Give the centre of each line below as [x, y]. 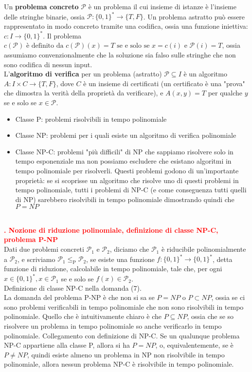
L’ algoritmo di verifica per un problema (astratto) [83, 74]
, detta [223, 259]
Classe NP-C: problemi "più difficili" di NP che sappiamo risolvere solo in [124, 151]
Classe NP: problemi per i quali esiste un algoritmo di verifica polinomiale [126, 135]
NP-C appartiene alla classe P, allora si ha [67, 345]
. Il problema [62, 35]
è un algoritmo [205, 74]
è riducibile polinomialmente [204, 249]
